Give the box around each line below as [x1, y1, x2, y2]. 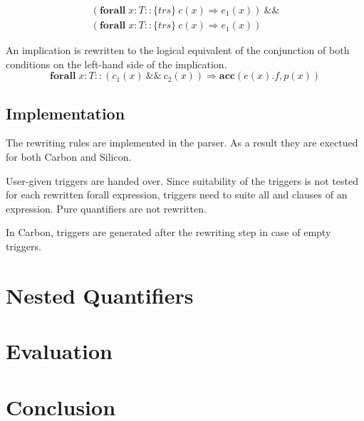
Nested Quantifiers [6, 280, 194, 309]
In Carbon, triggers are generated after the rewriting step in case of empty [6, 225, 331, 240]
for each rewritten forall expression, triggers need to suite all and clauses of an [6, 187, 348, 202]
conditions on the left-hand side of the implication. [6, 56, 227, 71]
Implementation [6, 102, 125, 124]
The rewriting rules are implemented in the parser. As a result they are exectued [6, 135, 358, 150]
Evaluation [6, 336, 113, 366]
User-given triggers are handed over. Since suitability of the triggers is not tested [6, 173, 358, 188]
